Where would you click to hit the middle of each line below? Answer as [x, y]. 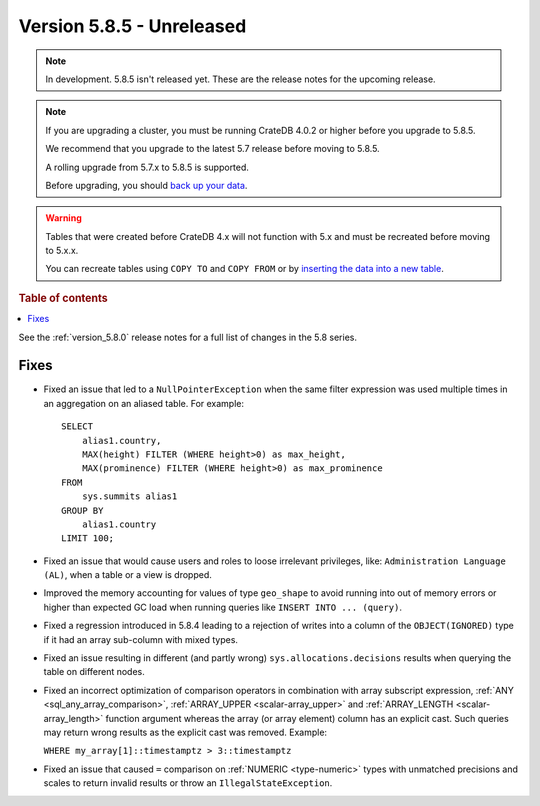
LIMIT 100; [88, 538]
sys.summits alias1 [129, 496]
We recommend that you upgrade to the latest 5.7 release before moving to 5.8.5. [212, 149]
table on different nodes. [94, 672]
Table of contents [63, 298]
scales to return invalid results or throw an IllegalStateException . [188, 783]
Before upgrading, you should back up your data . [146, 185]
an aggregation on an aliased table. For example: [144, 403]
